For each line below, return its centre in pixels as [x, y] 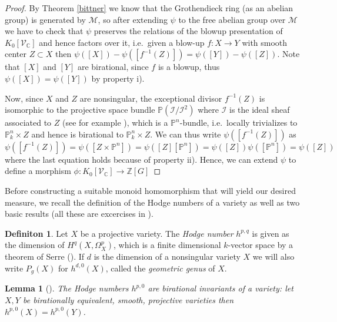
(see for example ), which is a [115, 123]
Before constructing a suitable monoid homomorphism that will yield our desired [150, 190]
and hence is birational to [77, 134]
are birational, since [113, 67]
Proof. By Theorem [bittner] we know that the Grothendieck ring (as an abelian [149, 8]
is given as [271, 233]
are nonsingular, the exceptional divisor [151, 98]
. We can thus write [186, 134]
